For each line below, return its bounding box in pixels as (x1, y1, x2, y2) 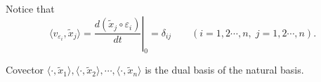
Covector (6, 62, 44, 77)
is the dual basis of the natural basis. (145, 62, 304, 77)
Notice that (6, 1, 55, 15)
